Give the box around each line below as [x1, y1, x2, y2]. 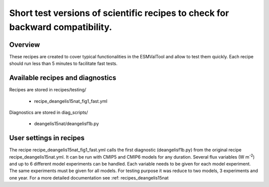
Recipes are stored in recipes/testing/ [9, 87, 87, 93]
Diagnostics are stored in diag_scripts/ [9, 109, 88, 115]
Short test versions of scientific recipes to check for [9, 7, 229, 18]
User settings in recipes [9, 134, 85, 142]
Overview [9, 40, 40, 49]
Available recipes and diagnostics [9, 74, 117, 82]
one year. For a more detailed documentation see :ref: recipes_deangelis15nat [9, 175, 169, 181]
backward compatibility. [9, 21, 112, 32]
